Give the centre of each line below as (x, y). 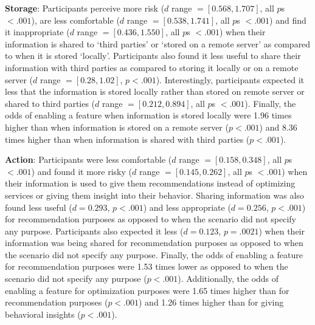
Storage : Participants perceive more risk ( (85, 8)
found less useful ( (39, 207)
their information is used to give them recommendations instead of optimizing (150, 183)
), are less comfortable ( (75, 20)
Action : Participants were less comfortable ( (88, 159)
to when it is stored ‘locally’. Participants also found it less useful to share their (153, 56)
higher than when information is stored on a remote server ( (117, 127)
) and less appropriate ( (187, 207)
